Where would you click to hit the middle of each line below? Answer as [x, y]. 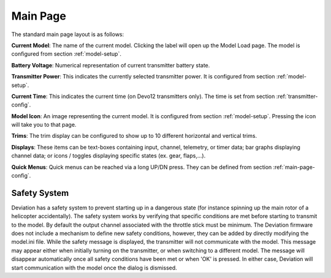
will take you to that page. [44, 125]
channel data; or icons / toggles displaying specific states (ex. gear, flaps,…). [108, 156]
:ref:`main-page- [294, 167]
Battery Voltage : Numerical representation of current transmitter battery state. [111, 65]
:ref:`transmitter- [297, 96]
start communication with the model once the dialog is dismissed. [94, 268]
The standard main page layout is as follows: [68, 34]
